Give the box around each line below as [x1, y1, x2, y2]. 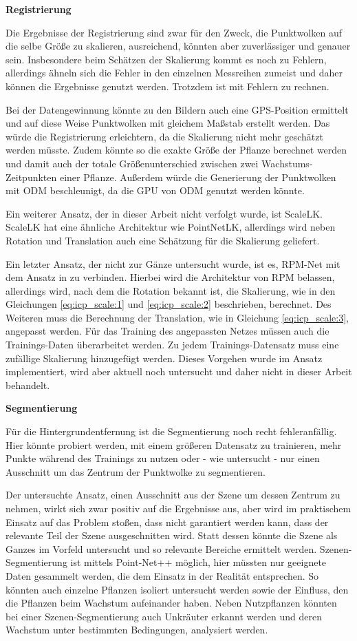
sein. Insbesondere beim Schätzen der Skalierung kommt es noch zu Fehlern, [6, 52, 327, 66]
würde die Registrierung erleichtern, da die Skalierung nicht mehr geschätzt [6, 129, 323, 143]
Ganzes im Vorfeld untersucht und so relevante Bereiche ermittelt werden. [6, 541, 317, 556]
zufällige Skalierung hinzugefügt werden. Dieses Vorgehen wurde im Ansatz [6, 350, 323, 365]
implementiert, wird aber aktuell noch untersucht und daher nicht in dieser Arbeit [6, 364, 352, 379]
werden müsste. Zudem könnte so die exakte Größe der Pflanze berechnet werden [6, 143, 347, 157]
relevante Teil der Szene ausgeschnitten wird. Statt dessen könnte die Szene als [6, 528, 338, 543]
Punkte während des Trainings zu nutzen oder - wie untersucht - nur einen [6, 451, 320, 465]
